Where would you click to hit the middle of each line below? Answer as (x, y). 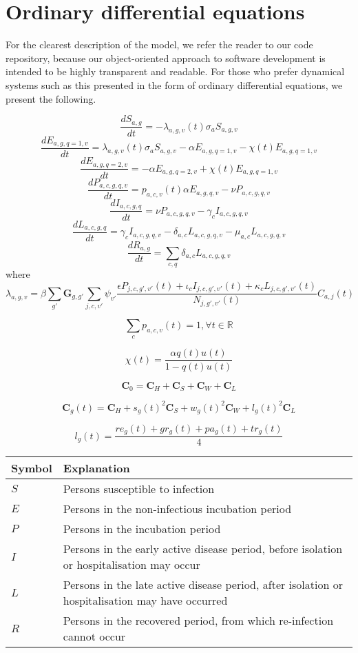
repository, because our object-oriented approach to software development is (166, 58)
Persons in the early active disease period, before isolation (203, 549)
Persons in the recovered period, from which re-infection (198, 621)
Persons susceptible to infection (139, 489)
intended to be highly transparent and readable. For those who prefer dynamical (175, 71)
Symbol (32, 468)
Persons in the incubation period (142, 529)
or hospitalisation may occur (131, 565)
